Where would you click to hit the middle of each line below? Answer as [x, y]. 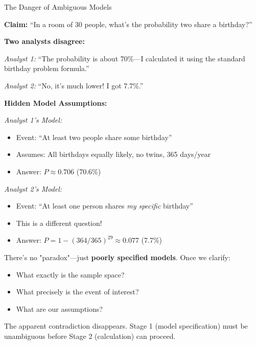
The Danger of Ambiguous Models [58, 7]
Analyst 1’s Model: [33, 120]
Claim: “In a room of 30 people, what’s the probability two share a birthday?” [128, 24]
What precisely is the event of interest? [77, 292]
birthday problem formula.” [47, 68]
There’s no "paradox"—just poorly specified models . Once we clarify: [117, 257]
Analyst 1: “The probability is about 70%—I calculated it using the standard [125, 58]
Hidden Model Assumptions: [56, 102]
